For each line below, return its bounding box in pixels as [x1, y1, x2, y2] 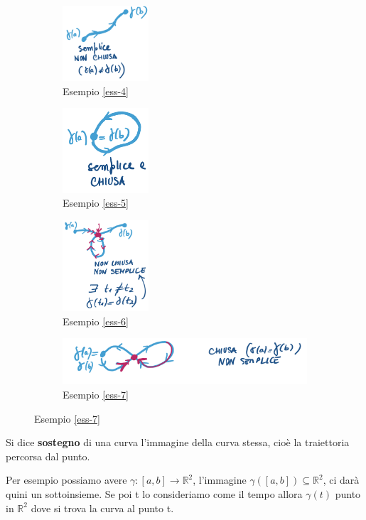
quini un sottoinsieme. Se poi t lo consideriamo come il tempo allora [6, 486, 303, 501]
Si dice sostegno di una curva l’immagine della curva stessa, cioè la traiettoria [6, 435, 350, 450]
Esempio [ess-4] [63, 83, 129, 98]
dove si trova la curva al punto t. [31, 500, 174, 515]
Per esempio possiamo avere [6, 472, 127, 487]
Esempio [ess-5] [63, 195, 129, 210]
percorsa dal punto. [6, 448, 90, 463]
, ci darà [323, 472, 360, 487]
